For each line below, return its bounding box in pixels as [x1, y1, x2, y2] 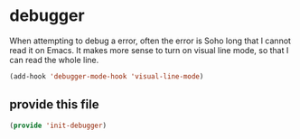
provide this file [9, 97, 99, 113]
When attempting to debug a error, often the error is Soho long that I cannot [9, 35, 292, 46]
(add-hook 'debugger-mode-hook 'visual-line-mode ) [9, 71, 204, 81]
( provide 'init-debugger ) [9, 121, 107, 130]
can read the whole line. [9, 54, 99, 65]
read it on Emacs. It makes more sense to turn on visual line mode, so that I [9, 44, 289, 55]
